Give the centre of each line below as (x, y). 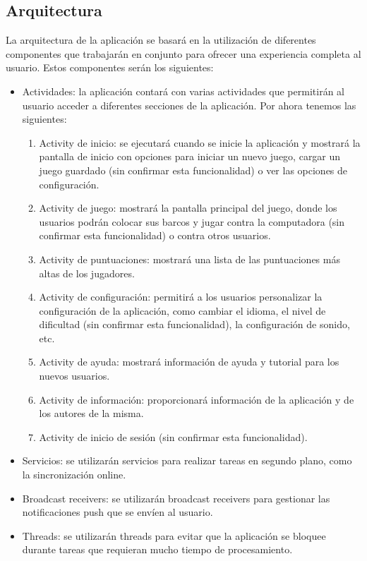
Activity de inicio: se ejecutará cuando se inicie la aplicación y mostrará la (200, 142)
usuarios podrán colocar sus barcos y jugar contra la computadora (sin (192, 221)
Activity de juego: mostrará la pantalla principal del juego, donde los (188, 208)
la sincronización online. (74, 475)
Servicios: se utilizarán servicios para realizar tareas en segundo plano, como (187, 460)
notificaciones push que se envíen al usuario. (118, 512)
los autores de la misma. (91, 413)
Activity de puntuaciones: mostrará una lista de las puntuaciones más (189, 259)
